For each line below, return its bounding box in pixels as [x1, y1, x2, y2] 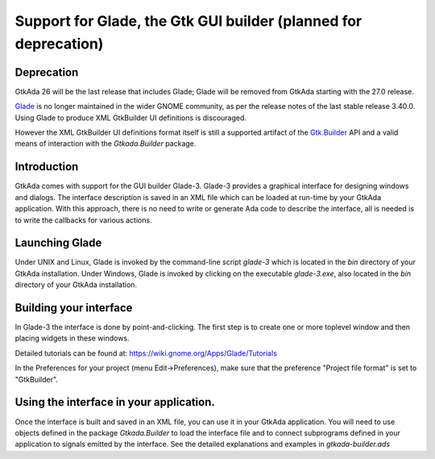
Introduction [14, 160, 79, 173]
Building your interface [14, 301, 133, 315]
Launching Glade [14, 236, 102, 250]
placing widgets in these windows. [14, 333, 130, 343]
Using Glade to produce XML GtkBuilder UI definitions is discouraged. [14, 113, 247, 123]
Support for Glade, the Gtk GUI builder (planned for [14, 12, 362, 30]
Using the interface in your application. [14, 395, 215, 409]
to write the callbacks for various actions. [14, 215, 152, 225]
